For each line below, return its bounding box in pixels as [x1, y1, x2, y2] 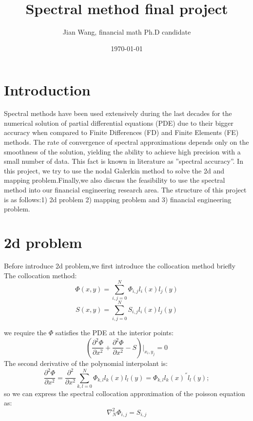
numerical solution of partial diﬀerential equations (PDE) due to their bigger [4, 117, 234, 128]
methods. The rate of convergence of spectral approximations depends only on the [4, 137, 249, 147]
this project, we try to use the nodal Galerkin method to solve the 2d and [4, 165, 224, 175]
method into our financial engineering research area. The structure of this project [4, 185, 247, 194]
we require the [4, 327, 47, 338]
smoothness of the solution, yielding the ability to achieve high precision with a [4, 146, 241, 156]
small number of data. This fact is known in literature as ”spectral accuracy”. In [4, 156, 243, 166]
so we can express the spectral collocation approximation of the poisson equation [4, 388, 245, 398]
